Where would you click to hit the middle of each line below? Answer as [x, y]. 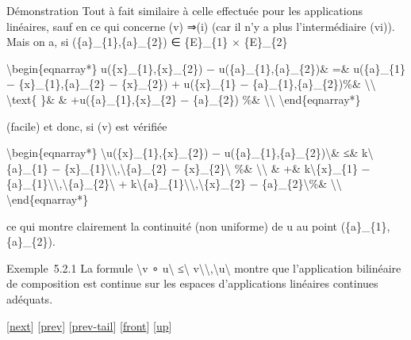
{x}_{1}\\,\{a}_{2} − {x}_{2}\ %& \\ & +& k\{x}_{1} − [217, 168]
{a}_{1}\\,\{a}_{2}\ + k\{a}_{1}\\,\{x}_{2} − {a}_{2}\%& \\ [174, 183]
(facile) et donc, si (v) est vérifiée [87, 126]
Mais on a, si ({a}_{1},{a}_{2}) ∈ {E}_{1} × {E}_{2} [147, 42]
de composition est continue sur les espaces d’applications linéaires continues [192, 283]
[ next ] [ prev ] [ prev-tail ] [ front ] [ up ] [89, 325]
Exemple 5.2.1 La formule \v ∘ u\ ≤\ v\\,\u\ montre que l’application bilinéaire [204, 267]
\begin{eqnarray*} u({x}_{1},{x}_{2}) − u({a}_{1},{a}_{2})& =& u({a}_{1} [206, 68]
